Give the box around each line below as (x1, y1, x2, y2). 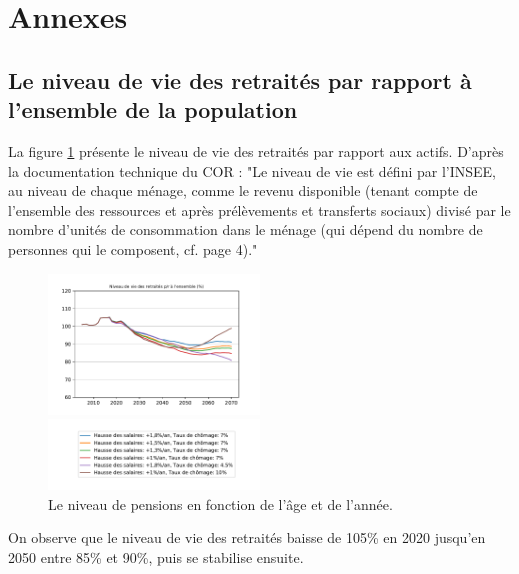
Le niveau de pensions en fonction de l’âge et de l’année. (48, 493, 393, 514)
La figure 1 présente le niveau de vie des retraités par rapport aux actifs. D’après (8, 140, 504, 161)
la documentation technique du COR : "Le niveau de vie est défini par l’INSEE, (8, 160, 496, 181)
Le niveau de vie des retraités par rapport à (8, 64, 472, 95)
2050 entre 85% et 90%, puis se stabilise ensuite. (8, 546, 304, 567)
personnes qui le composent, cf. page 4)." (8, 238, 258, 259)
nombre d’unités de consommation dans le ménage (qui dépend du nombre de (8, 219, 483, 240)
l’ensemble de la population (8, 94, 298, 125)
